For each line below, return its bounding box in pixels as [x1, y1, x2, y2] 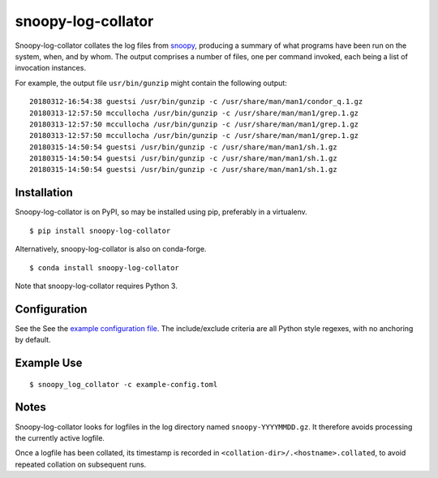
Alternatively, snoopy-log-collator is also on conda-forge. [15, 244, 207, 254]
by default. [15, 335, 52, 345]
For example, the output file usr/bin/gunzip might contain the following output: [15, 78, 287, 88]
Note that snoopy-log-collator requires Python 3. [15, 281, 178, 291]
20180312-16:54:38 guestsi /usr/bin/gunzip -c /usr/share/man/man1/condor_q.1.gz [29, 97, 363, 106]
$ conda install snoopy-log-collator [29, 263, 180, 272]
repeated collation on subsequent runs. [15, 459, 147, 469]
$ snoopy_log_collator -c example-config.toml [29, 380, 218, 389]
